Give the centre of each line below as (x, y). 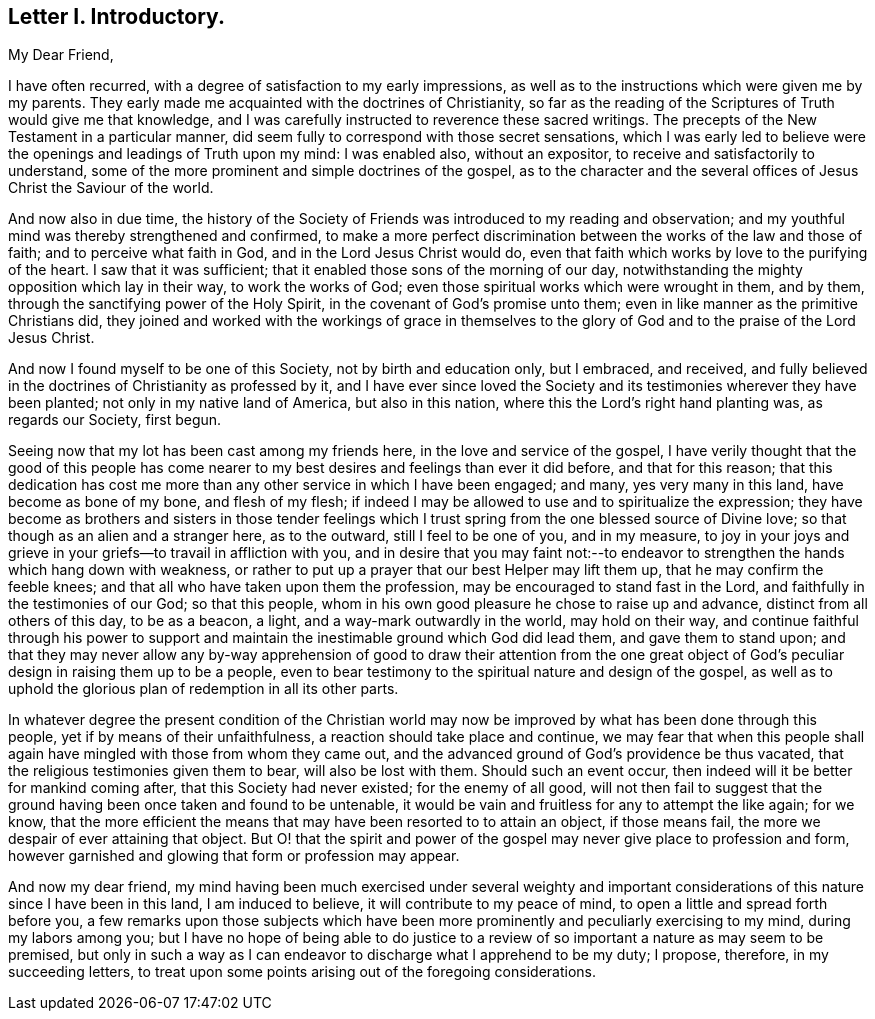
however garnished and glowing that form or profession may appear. (234, 856)
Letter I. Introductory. (116, 16)
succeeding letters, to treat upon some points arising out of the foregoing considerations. (302, 972)
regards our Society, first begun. (115, 420)
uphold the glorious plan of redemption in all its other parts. (203, 689)
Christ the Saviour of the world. (111, 188)
